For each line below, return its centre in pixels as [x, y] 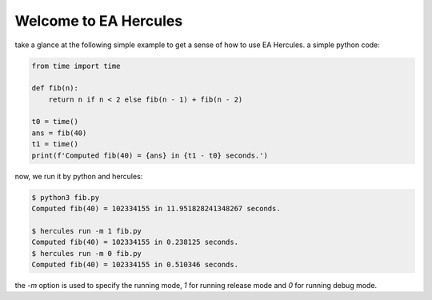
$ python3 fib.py [66, 197]
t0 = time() [55, 122]
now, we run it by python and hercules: [79, 176]
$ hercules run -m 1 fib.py [86, 231]
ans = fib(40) [59, 133]
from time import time [76, 66]
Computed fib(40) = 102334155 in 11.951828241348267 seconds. [156, 209]
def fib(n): [55, 88]
